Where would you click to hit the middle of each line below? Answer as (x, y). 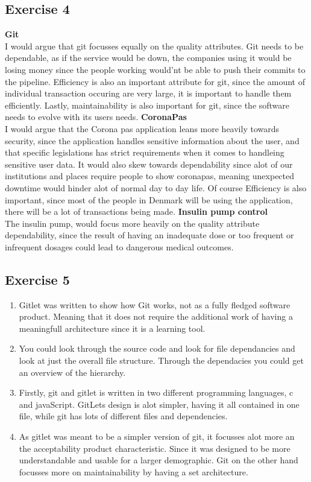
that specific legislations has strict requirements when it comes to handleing (145, 152)
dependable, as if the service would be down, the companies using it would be (148, 58)
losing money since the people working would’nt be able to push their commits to (155, 69)
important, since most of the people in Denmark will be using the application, (149, 199)
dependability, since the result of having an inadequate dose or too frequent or (149, 235)
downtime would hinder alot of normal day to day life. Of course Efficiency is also (156, 187)
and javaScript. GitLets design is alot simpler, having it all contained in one (159, 404)
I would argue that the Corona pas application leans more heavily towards (142, 128)
